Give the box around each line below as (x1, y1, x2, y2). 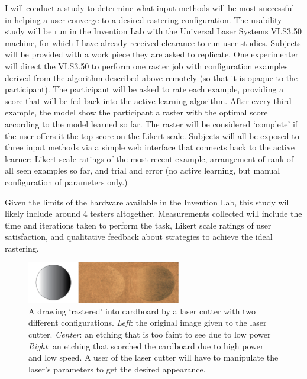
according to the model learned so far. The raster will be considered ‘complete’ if (5, 117, 298, 130)
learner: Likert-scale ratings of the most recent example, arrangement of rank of (5, 152, 293, 165)
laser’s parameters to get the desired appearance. (28, 362, 206, 375)
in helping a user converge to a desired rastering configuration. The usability (5, 13, 282, 25)
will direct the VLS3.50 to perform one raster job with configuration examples (5, 59, 288, 72)
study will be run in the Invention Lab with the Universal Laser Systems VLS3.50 (5, 25, 302, 37)
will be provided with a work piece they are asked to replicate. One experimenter (5, 48, 299, 60)
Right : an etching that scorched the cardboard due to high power (28, 339, 264, 352)
